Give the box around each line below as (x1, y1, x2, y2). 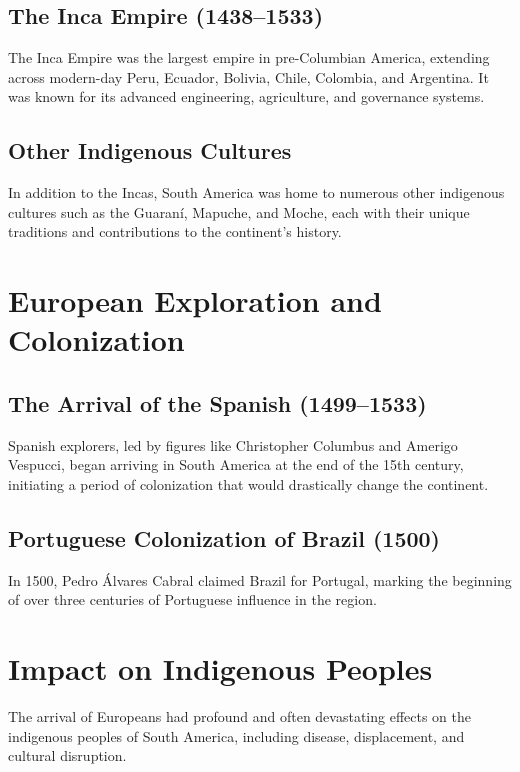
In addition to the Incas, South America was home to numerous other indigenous (8, 182, 505, 203)
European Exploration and (8, 280, 382, 321)
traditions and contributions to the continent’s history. (8, 221, 342, 242)
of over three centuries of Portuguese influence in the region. (8, 589, 377, 610)
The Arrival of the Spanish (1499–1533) (8, 387, 427, 418)
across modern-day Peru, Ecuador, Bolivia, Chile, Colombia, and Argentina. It (8, 66, 489, 87)
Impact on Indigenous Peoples (8, 648, 433, 689)
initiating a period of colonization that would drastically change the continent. (8, 473, 489, 494)
